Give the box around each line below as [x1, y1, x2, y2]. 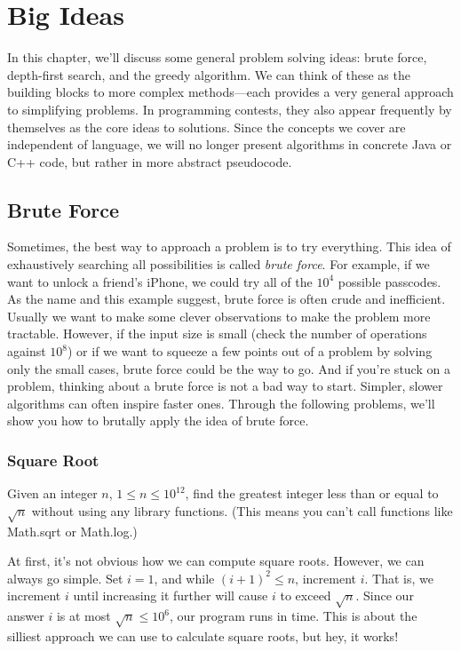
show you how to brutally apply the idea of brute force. [7, 411, 309, 430]
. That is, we [364, 568, 433, 587]
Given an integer [7, 484, 98, 503]
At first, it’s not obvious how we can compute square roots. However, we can [7, 552, 425, 570]
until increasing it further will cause [73, 586, 268, 605]
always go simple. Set [7, 568, 123, 587]
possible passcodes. [338, 272, 441, 290]
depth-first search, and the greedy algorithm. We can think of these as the [7, 65, 410, 83]
